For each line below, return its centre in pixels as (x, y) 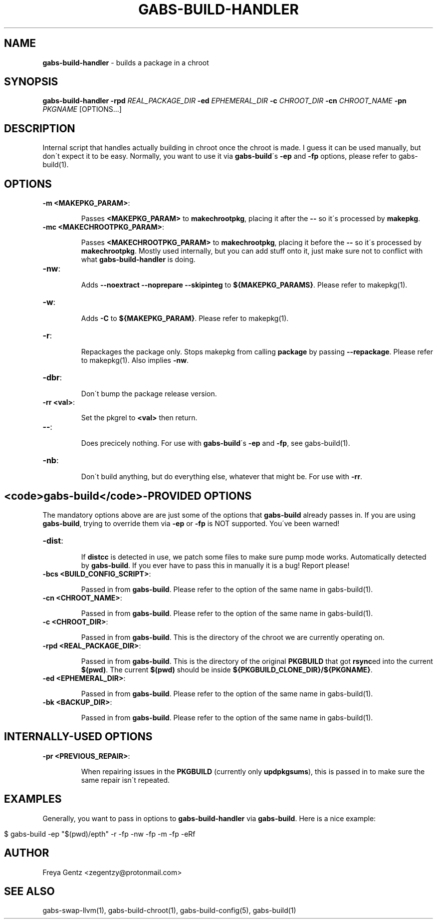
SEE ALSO (29, 891)
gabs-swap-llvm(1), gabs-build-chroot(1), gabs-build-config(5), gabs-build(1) (169, 911)
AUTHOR (27, 853)
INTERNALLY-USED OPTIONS (78, 737)
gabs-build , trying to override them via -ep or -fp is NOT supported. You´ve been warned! (191, 523)
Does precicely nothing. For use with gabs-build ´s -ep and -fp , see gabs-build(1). (216, 443)
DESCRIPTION (40, 128)
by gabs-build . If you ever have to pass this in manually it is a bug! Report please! (215, 565)
